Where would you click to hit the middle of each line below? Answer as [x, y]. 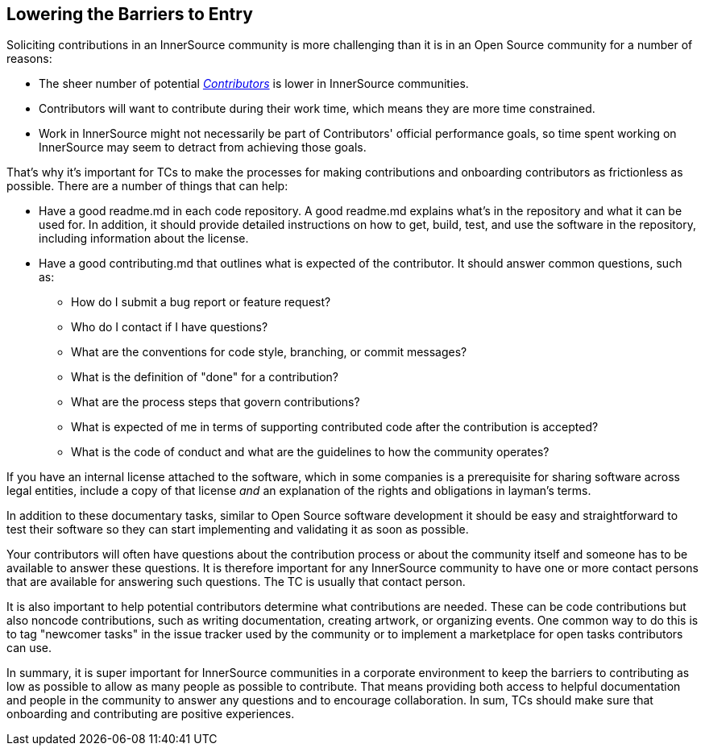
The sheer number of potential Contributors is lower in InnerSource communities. [254, 84]
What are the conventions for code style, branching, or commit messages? [269, 352]
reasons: [29, 59]
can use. [29, 648]
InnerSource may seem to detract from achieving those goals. [203, 147]
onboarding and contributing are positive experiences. [151, 714]
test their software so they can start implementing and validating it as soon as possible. [238, 530]
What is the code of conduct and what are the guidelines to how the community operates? [310, 452]
